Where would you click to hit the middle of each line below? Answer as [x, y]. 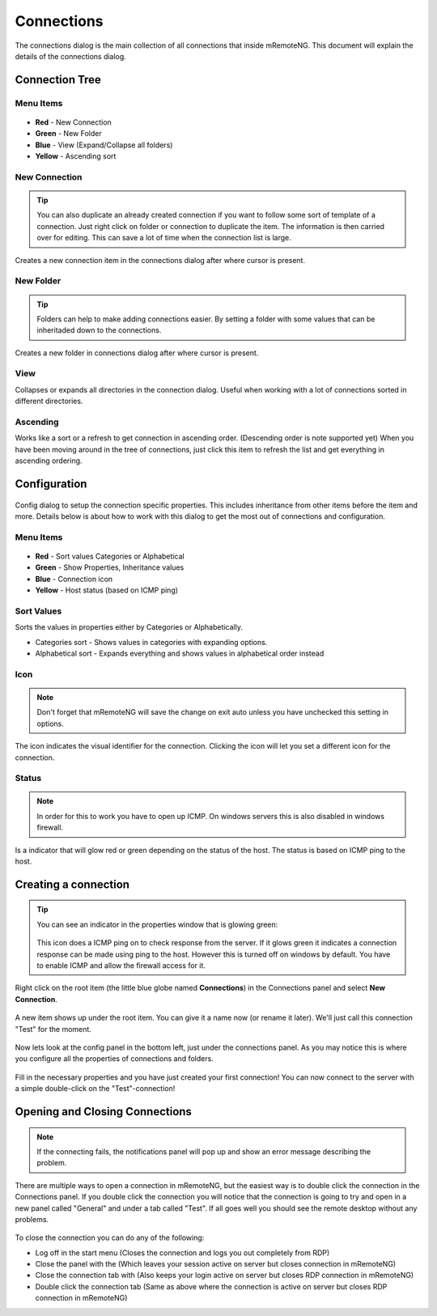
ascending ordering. [49, 461]
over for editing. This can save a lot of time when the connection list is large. [164, 238]
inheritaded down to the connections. [99, 330]
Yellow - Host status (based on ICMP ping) [106, 590]
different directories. [49, 401]
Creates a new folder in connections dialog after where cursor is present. [137, 353]
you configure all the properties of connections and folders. [114, 1059]
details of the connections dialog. [71, 56]
